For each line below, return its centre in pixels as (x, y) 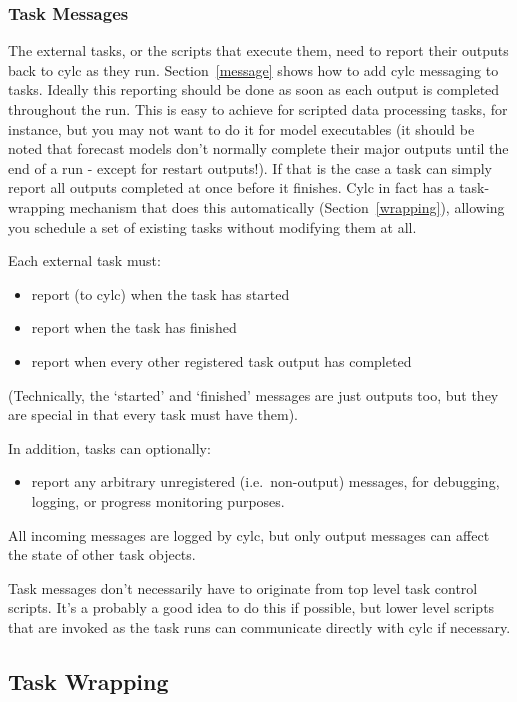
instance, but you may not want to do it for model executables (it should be (241, 128)
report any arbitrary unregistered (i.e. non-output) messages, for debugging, (265, 481)
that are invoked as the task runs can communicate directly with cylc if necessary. (259, 626)
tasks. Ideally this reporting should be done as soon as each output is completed (254, 89)
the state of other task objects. (102, 554)
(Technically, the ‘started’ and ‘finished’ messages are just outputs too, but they (253, 394)
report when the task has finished (134, 327)
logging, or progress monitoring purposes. (158, 500)
